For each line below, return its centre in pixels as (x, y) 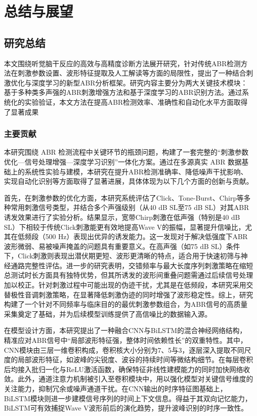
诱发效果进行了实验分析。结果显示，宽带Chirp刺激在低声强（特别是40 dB (122, 217)
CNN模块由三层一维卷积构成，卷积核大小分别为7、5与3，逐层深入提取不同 (124, 350)
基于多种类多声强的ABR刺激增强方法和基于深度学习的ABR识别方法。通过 (123, 92)
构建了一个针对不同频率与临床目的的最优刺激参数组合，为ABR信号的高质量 (126, 304)
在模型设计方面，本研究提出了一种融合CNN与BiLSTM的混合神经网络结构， (125, 330)
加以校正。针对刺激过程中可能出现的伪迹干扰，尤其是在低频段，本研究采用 (125, 285)
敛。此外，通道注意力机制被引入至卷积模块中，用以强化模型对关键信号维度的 (128, 379)
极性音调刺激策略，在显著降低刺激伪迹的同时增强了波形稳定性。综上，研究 (132, 294)
